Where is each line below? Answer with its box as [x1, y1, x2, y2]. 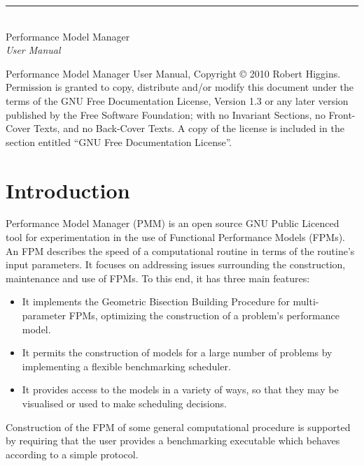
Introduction [6, 175, 130, 204]
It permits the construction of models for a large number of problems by [22, 345, 332, 360]
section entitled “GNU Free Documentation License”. [6, 134, 232, 149]
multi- [293, 294, 319, 309]
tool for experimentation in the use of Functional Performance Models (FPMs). [6, 230, 345, 245]
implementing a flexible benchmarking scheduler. [22, 358, 231, 373]
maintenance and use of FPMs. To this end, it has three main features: [6, 270, 310, 285]
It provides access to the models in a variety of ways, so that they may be [22, 382, 339, 397]
